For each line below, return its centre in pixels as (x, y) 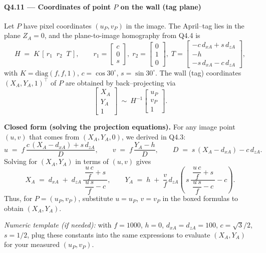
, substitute (96, 198)
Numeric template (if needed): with (58, 225)
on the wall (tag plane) (161, 6)
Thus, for (18, 198)
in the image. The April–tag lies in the (185, 25)
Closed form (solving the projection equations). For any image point (120, 127)
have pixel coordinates (57, 25)
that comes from (54, 136)
